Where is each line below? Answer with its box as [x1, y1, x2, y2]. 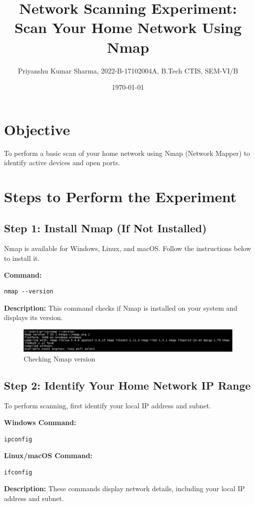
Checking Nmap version [24, 353, 96, 363]
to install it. [4, 252, 40, 263]
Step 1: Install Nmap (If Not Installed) [4, 220, 207, 235]
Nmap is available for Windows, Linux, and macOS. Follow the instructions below [4, 243, 252, 253]
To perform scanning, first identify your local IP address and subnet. [4, 400, 211, 411]
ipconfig [4, 435, 32, 443]
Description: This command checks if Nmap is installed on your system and [4, 302, 238, 313]
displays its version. [4, 312, 63, 323]
